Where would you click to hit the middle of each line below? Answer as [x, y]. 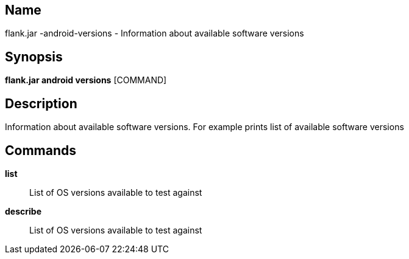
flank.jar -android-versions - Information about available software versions [155, 33]
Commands [41, 150]
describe [23, 211]
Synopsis [34, 57]
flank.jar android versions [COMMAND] [86, 80]
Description [41, 103]
